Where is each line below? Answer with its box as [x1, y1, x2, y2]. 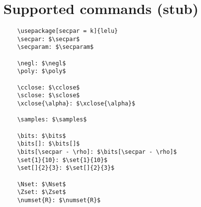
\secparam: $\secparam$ [17, 44, 94, 51]
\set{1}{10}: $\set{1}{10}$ [17, 156, 108, 163]
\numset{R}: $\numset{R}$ [17, 196, 101, 204]
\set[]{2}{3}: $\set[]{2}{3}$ [17, 164, 115, 172]
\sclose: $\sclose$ [17, 92, 80, 99]
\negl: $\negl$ [17, 59, 66, 67]
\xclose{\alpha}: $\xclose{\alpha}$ [17, 100, 136, 107]
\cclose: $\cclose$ [17, 84, 80, 91]
